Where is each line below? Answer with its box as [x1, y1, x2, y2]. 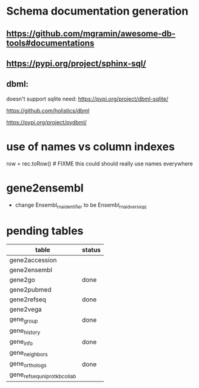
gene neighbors [9, 348, 49, 358]
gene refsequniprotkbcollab [9, 370, 76, 380]
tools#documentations [6, 38, 95, 48]
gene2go [9, 276, 35, 284]
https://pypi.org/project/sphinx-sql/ [6, 58, 147, 69]
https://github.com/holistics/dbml [6, 107, 90, 114]
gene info [9, 337, 33, 347]
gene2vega [9, 305, 42, 313]
